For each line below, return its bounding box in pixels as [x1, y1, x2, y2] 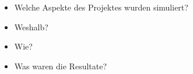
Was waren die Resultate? [14, 59, 107, 72]
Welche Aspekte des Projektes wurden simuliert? [14, 1, 188, 13]
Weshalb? [14, 20, 48, 33]
